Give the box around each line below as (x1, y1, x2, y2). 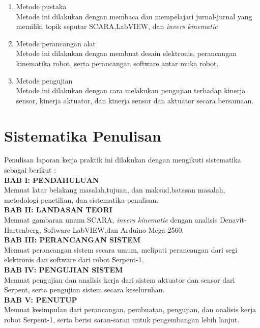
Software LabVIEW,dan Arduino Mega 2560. (43, 224, 184, 235)
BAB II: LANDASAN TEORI (4, 204, 112, 215)
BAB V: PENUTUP (4, 294, 77, 305)
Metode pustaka (16, 1, 67, 11)
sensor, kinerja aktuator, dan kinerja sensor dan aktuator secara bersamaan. (16, 95, 254, 105)
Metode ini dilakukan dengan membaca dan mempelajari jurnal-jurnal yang (16, 11, 252, 21)
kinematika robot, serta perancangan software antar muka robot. (16, 58, 219, 68)
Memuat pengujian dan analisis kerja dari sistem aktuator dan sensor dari (4, 274, 235, 285)
